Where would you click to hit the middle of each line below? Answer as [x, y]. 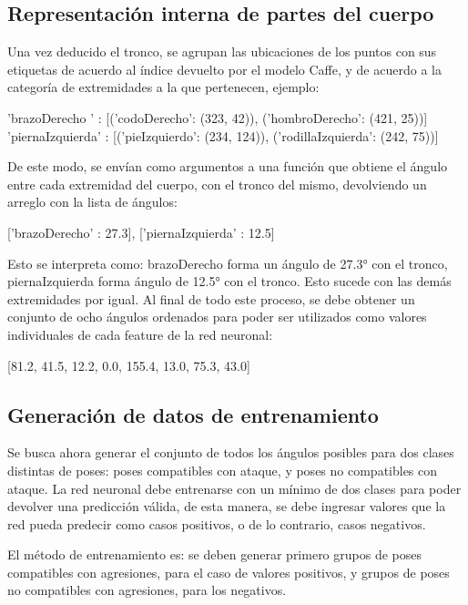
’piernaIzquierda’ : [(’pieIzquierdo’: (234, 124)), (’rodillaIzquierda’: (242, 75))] [223, 135]
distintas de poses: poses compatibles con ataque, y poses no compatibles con [223, 470]
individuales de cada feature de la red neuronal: [140, 334]
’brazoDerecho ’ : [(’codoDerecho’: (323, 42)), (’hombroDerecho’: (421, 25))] [218, 117]
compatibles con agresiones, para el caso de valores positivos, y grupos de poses [229, 572]
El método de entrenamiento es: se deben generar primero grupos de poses [214, 554]
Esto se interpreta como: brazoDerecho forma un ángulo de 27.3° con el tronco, [228, 263]
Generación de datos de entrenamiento [193, 414]
